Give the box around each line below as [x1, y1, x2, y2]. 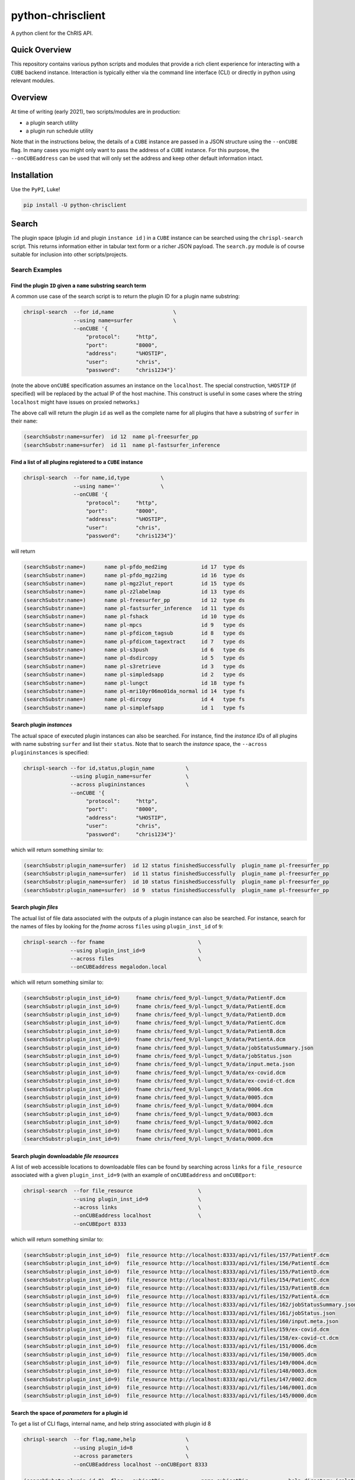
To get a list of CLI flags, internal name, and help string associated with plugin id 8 [11, 1420, 211, 1427]
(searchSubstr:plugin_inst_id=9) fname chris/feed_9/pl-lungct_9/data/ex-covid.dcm [23, 1069, 286, 1076]
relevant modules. [11, 77, 55, 84]
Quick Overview [11, 45, 72, 55]
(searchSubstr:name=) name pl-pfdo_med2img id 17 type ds [23, 564, 246, 571]
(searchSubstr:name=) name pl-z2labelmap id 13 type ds [23, 588, 246, 595]
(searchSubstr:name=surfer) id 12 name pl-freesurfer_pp [23, 433, 198, 440]
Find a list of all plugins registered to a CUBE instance [11, 459, 143, 466]
